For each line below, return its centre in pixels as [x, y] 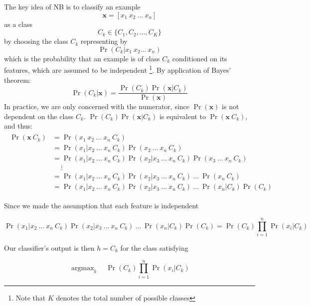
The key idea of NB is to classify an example [72, 6]
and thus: [18, 126]
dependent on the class [39, 116]
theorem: [17, 79]
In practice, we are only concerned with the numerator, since [97, 106]
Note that [31, 297]
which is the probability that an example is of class [82, 58]
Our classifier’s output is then [49, 248]
